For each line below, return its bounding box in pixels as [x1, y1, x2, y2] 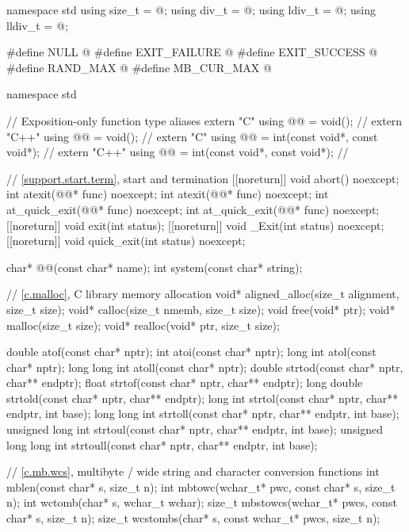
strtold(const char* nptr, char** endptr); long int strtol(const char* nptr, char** [6, 389, 399, 406]
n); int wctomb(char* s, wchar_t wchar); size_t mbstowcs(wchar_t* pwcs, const [6, 494, 397, 511]
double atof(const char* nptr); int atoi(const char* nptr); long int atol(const [6, 343, 377, 360]
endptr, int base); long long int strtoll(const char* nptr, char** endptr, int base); [6, 405, 399, 422]
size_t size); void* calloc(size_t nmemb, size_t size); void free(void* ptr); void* [6, 300, 396, 317]
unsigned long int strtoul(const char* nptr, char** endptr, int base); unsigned [6, 421, 384, 438]
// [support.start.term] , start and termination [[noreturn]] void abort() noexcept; [6, 170, 399, 186]
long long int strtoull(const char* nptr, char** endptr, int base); [6, 436, 318, 453]
